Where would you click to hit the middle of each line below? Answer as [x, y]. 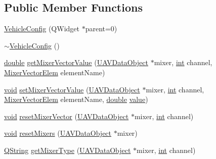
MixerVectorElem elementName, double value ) [76, 99]
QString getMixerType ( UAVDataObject [68, 150]
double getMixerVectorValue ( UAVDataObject [76, 62]
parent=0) [101, 29]
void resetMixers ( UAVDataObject [58, 133]
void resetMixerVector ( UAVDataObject [67, 116]
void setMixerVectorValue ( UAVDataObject [72, 89]
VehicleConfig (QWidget [42, 29]
